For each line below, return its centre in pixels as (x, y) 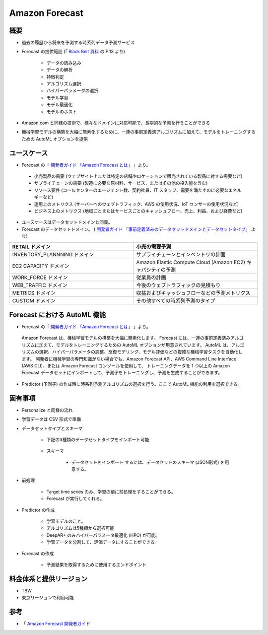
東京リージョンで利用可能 (48, 598)
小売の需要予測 (154, 247)
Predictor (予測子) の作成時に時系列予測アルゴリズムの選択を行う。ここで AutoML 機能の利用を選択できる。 (132, 384)
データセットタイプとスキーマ (52, 428)
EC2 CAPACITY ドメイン (41, 266)
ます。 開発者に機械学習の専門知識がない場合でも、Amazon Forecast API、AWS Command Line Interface (129, 359)
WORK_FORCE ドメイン (40, 277)
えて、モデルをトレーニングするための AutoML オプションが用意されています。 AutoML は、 (137, 345)
